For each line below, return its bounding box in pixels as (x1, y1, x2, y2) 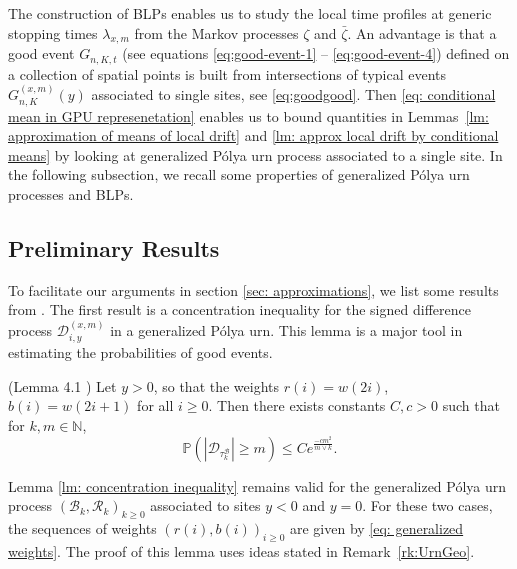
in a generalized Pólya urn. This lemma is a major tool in (110, 319, 463, 340)
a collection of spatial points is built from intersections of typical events (8, 63, 447, 84)
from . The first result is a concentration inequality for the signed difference (8, 299, 471, 320)
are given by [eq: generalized (289, 518, 464, 539)
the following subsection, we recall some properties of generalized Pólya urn (8, 164, 470, 185)
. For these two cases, (362, 495, 493, 516)
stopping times (8, 22, 98, 43)
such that (442, 395, 500, 416)
